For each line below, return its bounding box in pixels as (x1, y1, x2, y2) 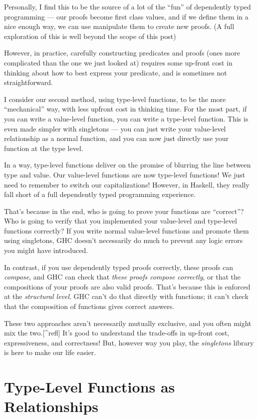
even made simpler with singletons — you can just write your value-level (4, 123, 226, 133)
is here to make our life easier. (4, 347, 96, 357)
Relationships (4, 396, 99, 416)
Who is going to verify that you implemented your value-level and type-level (4, 215, 237, 226)
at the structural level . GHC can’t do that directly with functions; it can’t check (4, 291, 249, 301)
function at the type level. (4, 142, 83, 153)
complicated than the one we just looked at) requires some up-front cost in (4, 57, 233, 67)
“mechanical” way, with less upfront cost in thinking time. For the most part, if (4, 103, 247, 114)
